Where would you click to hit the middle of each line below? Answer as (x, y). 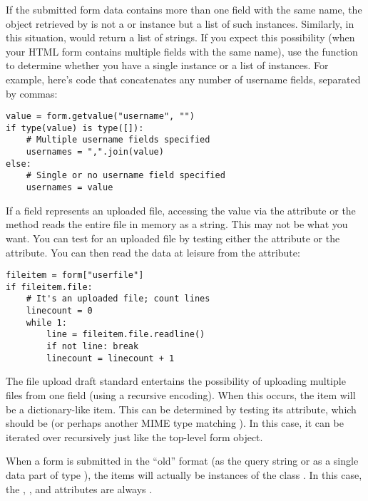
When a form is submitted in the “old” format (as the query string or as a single (182, 461)
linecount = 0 (59, 311)
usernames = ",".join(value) (95, 152)
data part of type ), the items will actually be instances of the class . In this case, (184, 474)
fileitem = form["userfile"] (75, 275)
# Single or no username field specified (126, 176)
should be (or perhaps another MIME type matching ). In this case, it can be (175, 423)
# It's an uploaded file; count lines (118, 299)
